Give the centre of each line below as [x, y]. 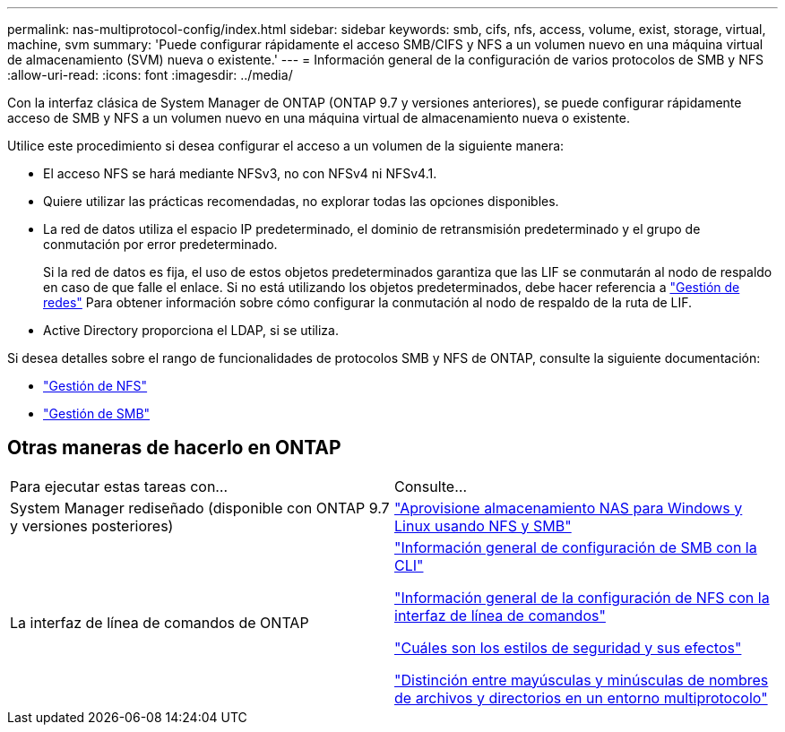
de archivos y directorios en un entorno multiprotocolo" [581, 698]
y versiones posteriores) [92, 525]
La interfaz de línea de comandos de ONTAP [160, 622]
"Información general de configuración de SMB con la [576, 547]
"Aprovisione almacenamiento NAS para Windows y [569, 508]
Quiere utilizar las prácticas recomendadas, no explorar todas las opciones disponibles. [301, 201]
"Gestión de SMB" [97, 413]
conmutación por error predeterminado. [160, 244]
